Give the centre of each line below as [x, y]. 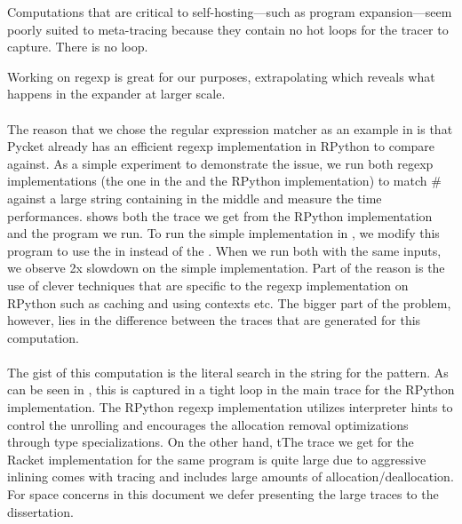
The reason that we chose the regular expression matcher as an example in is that [230, 128]
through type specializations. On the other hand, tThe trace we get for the [211, 442]
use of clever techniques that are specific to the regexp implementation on [208, 285]
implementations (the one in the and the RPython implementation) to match [217, 181]
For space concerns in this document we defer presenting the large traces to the [223, 494]
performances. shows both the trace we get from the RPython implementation [220, 215]
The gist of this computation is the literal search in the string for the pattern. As [228, 372]
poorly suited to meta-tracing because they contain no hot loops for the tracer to [228, 29]
